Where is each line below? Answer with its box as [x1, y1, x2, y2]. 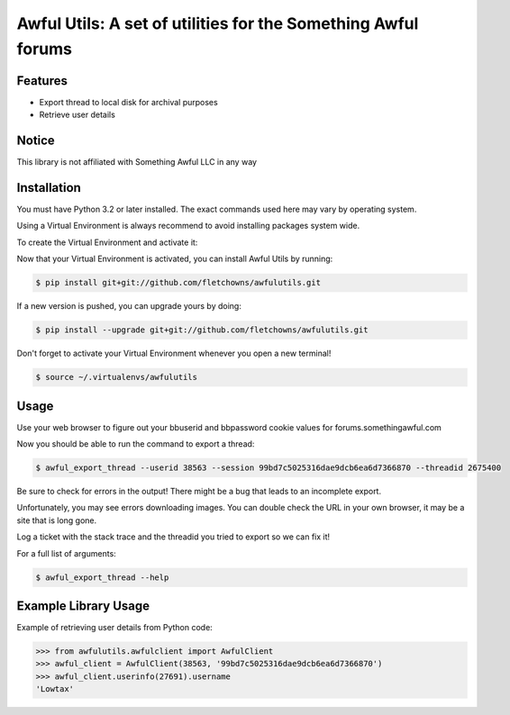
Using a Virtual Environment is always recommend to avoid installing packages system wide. [16, 221, 360, 231]
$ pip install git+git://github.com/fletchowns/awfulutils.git [35, 277, 322, 288]
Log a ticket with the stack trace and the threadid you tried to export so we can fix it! [16, 531, 331, 542]
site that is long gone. [16, 514, 97, 526]
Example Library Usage [16, 598, 150, 613]
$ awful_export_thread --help [35, 572, 169, 583]
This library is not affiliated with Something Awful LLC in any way [16, 157, 257, 167]
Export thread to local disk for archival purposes [39, 96, 218, 107]
